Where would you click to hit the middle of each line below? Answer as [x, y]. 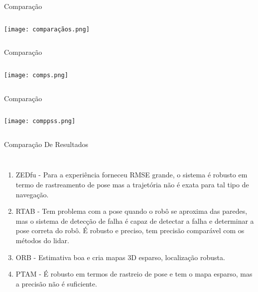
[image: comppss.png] [40, 121]
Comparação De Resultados [46, 144]
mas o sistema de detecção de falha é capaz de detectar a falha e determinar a [135, 220]
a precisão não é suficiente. [56, 283]
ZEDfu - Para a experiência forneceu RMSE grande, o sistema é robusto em [131, 175]
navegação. [32, 194]
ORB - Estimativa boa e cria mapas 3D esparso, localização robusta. [120, 257]
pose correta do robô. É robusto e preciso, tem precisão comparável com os [130, 230]
